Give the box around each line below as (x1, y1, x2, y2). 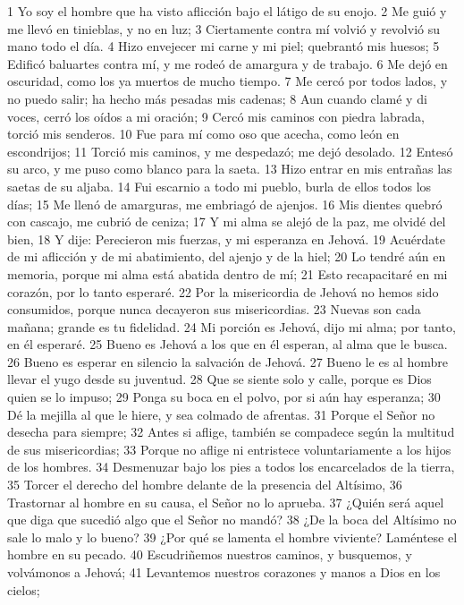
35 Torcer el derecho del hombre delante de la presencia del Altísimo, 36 (7, 475, 402, 494)
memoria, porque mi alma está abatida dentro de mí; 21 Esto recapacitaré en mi (7, 264, 448, 283)
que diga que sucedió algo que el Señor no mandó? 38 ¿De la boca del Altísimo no (7, 510, 457, 529)
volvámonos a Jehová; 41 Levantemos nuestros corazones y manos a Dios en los (7, 563, 441, 581)
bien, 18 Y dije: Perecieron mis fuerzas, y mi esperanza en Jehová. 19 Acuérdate (7, 229, 445, 248)
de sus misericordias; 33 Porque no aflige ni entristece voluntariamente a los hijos (7, 439, 451, 458)
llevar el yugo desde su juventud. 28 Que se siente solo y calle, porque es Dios (7, 370, 432, 388)
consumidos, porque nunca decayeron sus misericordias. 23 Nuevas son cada (7, 300, 421, 319)
